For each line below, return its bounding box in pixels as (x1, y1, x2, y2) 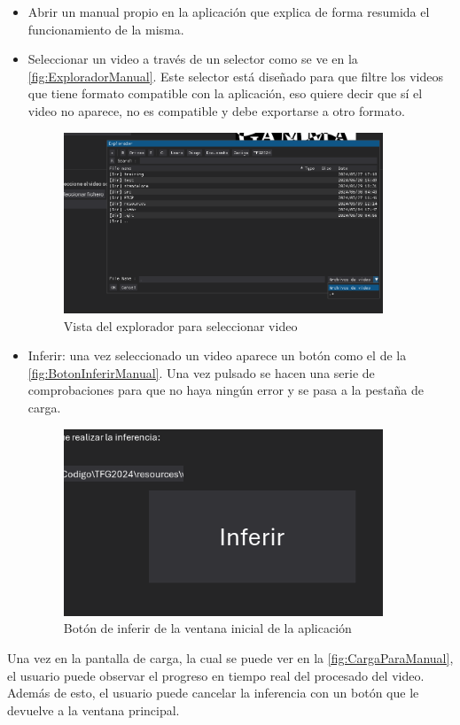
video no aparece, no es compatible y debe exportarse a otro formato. (27, 101, 405, 120)
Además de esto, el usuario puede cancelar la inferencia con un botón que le (7, 683, 419, 702)
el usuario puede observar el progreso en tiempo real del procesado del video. (7, 666, 425, 684)
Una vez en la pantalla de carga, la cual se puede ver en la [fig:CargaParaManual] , (7, 648, 454, 667)
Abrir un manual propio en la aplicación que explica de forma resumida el (27, 3, 430, 20)
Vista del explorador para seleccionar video (63, 316, 298, 335)
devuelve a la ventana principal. (7, 700, 180, 719)
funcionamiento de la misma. (27, 19, 184, 38)
